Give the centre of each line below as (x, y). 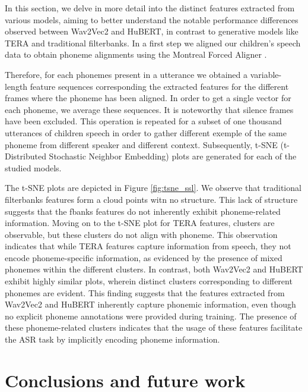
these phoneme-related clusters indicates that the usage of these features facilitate (154, 327)
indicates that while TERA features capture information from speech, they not (148, 246)
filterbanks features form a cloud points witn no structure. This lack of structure (151, 199)
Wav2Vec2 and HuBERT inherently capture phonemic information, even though (150, 304)
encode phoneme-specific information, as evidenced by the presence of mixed (144, 257)
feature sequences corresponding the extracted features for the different (159, 86)
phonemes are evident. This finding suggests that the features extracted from (145, 292)
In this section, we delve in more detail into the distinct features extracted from (150, 8)
